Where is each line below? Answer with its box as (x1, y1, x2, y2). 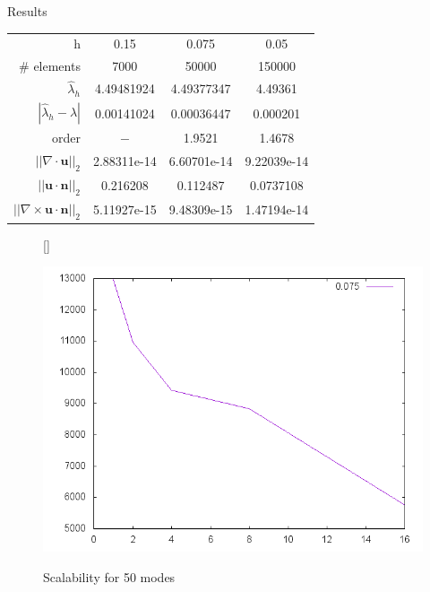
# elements (19, 57, 81, 75)
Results (7, 2, 47, 20)
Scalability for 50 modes (43, 567, 176, 586)
